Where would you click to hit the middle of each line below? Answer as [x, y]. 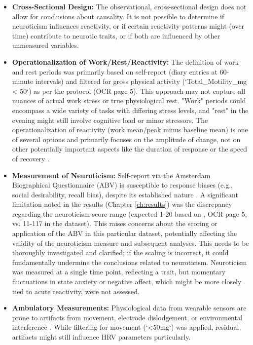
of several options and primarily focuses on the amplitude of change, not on [126, 139]
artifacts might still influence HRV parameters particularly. [101, 337]
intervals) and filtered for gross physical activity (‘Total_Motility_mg [141, 81]
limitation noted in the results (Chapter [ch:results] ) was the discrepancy [122, 204]
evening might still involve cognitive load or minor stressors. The [110, 120]
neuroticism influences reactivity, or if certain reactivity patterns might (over [128, 26]
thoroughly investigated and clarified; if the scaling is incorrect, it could [120, 252]
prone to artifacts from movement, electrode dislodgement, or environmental [127, 317]
